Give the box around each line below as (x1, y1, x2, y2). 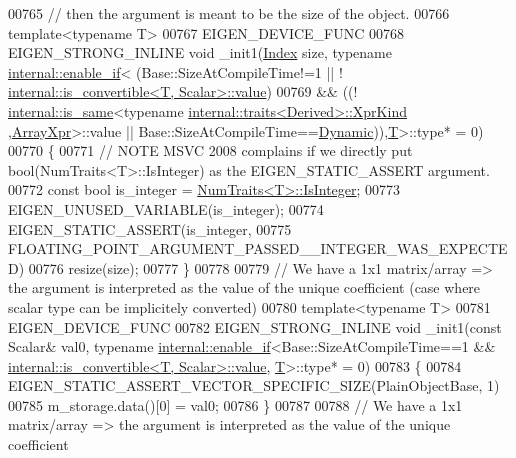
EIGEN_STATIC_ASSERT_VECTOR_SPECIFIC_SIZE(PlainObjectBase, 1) (8, 375, 500, 396)
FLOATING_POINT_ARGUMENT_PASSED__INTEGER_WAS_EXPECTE (8, 238, 508, 259)
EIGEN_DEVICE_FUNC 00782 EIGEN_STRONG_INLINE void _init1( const (8, 316, 502, 337)
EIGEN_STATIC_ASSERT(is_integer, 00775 (8, 218, 292, 239)
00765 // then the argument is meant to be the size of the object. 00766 (8, 3, 450, 23)
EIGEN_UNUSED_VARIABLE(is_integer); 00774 (8, 198, 324, 219)
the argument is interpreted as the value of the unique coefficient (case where (8, 277, 481, 298)
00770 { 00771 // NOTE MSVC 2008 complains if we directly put (8, 140, 413, 161)
